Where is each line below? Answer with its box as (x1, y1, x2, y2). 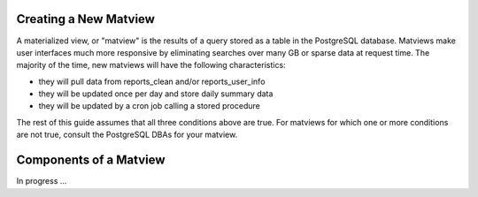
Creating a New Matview (16, 11, 155, 27)
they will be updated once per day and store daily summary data (38, 88, 274, 99)
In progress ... (16, 176, 67, 186)
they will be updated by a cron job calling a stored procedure (38, 101, 260, 111)
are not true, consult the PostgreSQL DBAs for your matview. (16, 129, 238, 140)
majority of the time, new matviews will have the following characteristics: (16, 60, 287, 71)
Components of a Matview (16, 153, 166, 168)
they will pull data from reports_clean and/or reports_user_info (38, 76, 266, 87)
